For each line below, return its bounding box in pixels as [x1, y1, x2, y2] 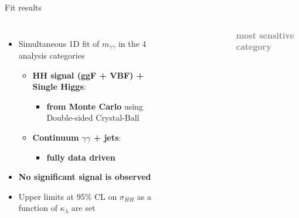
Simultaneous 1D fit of [18, 37, 100, 49]
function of [18, 202, 57, 214]
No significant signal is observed [18, 171, 151, 183]
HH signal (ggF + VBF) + [32, 69, 144, 81]
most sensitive [236, 29, 294, 41]
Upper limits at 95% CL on [18, 190, 117, 202]
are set [71, 202, 96, 214]
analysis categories [18, 49, 85, 62]
